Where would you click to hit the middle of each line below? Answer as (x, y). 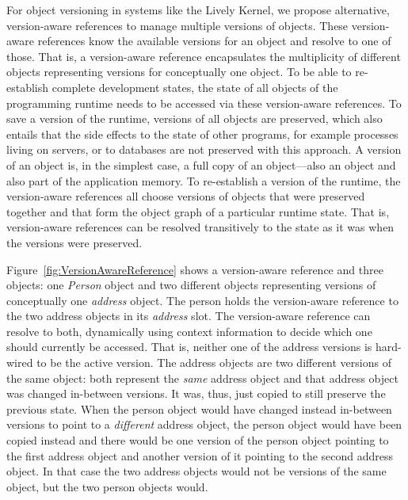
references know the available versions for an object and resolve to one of (214, 41)
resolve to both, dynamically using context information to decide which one (189, 331)
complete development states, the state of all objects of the (195, 87)
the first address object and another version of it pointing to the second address (200, 455)
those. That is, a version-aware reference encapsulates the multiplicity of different (204, 56)
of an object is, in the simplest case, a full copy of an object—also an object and (201, 164)
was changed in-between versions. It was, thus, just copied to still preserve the (196, 393)
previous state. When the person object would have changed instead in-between (199, 408)
